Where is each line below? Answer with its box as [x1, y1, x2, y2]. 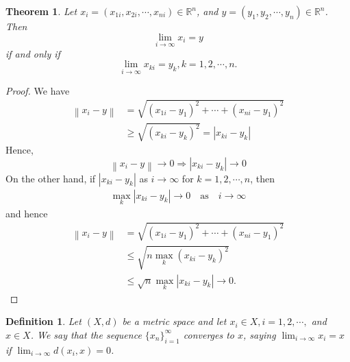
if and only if [5, 46, 60, 60]
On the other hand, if [5, 171, 96, 185]
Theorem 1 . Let [5, 4, 77, 18]
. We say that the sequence [30, 327, 142, 341]
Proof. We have [5, 83, 70, 97]
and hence [5, 206, 48, 220]
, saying [243, 327, 276, 341]
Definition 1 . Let [5, 314, 82, 328]
